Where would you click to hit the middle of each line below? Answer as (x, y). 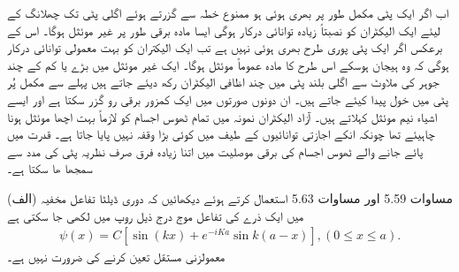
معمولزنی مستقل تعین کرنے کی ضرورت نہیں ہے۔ (116, 257)
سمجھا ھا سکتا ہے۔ (50, 168)
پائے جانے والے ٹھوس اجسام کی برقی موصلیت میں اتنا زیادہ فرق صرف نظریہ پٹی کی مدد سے (215, 151)
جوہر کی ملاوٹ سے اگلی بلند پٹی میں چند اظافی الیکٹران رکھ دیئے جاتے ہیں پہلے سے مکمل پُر (223, 82)
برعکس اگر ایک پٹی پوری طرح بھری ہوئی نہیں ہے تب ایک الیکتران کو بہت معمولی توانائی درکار (225, 47)
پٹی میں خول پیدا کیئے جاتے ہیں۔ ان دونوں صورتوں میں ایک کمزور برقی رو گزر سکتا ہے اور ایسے (228, 98)
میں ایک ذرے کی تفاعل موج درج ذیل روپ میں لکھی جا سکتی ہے (156, 215)
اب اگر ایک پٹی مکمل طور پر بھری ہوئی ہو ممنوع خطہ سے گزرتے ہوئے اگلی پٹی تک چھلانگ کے (228, 12)
